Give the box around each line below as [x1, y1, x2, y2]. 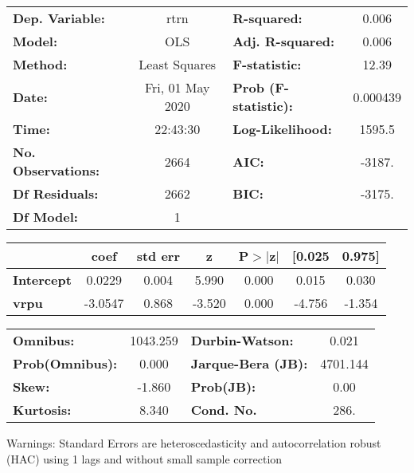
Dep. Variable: [13, 9, 105, 27]
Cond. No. [190, 400, 257, 419]
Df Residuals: [13, 184, 99, 203]
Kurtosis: [13, 400, 72, 419]
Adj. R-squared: [232, 32, 335, 50]
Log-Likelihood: [232, 120, 332, 138]
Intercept [13, 270, 72, 289]
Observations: [13, 161, 100, 179]
